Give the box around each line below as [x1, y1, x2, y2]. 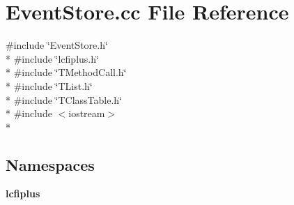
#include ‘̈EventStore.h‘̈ [6, 38, 108, 52]
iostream [68, 106, 105, 121]
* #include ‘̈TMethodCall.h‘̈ [6, 65, 127, 79]
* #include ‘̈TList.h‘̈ [6, 78, 93, 93]
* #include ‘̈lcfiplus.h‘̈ [6, 51, 99, 66]
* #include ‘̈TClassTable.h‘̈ [6, 92, 123, 107]
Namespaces [6, 153, 95, 175]
